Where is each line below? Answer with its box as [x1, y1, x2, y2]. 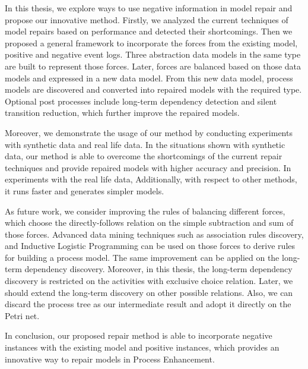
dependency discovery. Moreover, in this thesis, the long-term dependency [24, 263, 293, 275]
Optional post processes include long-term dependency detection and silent [5, 94, 277, 107]
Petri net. [5, 309, 40, 321]
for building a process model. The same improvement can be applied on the [5, 251, 280, 263]
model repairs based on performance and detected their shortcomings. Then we [5, 25, 293, 37]
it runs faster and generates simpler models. [5, 184, 164, 197]
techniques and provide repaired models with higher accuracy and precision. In [5, 161, 291, 174]
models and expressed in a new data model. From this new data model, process [5, 71, 293, 84]
